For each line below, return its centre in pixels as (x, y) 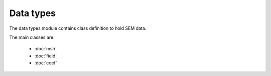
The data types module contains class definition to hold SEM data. (78, 28)
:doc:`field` (46, 56)
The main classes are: (32, 37)
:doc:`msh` (45, 49)
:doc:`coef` (46, 63)
